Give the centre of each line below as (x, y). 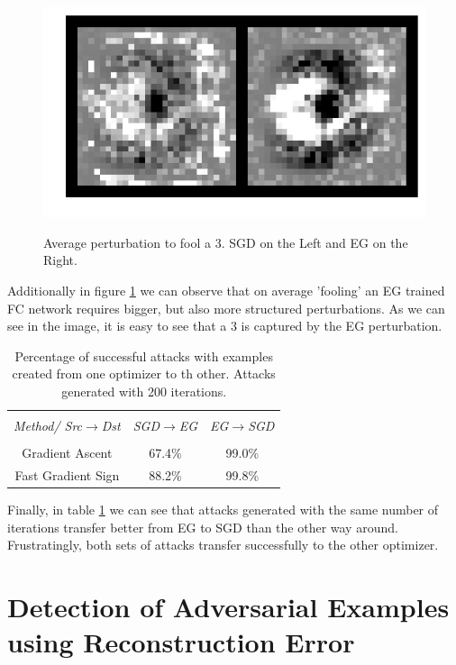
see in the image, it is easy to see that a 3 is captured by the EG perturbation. (225, 326)
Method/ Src (48, 426)
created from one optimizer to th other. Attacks (144, 373)
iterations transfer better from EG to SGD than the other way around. (203, 527)
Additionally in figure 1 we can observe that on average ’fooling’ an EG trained (226, 291)
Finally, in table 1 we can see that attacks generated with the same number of (223, 510)
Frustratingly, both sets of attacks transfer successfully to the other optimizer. (223, 545)
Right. (60, 260)
